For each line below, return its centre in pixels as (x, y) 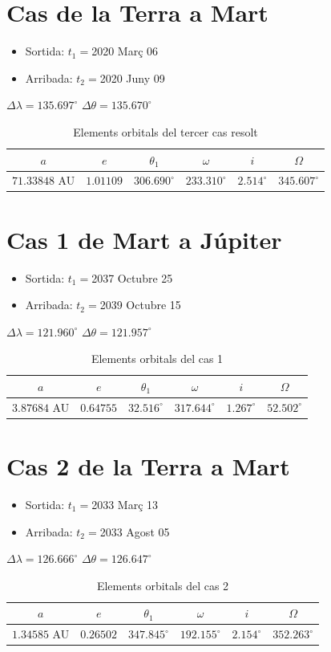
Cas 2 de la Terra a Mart (148, 466)
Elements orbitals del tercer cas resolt (165, 131)
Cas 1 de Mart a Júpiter (144, 239)
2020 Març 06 (125, 51)
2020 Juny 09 (132, 77)
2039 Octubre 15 (140, 305)
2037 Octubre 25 (132, 277)
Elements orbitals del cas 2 (163, 585)
